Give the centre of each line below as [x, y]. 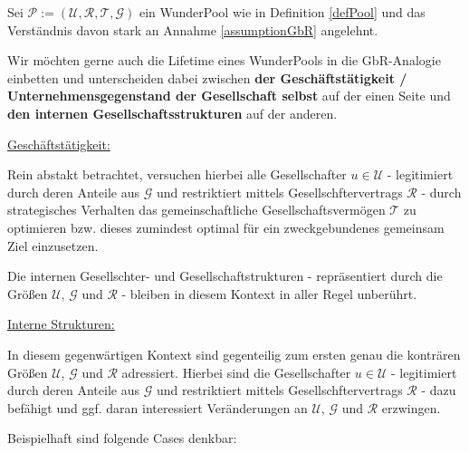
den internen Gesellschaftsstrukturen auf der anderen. [172, 113]
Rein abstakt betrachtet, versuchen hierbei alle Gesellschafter [177, 174]
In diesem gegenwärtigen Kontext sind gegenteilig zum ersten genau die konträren [234, 354]
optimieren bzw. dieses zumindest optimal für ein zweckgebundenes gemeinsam [226, 227]
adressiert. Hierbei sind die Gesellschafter [236, 372]
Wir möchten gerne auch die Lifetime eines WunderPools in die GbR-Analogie [224, 60]
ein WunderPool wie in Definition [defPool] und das [282, 12]
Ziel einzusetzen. [53, 245]
